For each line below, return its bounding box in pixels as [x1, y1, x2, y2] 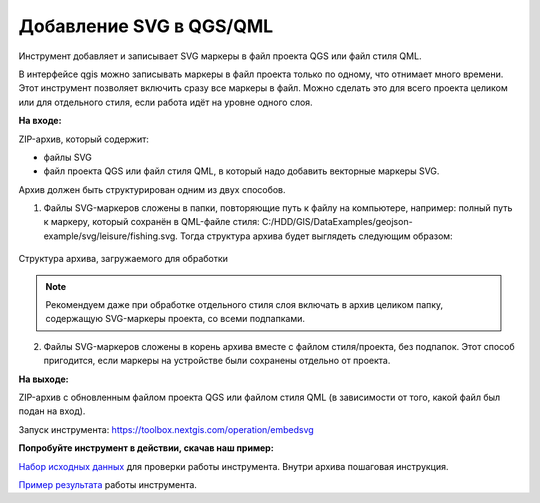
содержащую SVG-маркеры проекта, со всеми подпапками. [45, 313, 305, 325]
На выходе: [18, 373, 69, 385]
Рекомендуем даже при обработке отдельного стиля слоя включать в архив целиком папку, [45, 299, 444, 311]
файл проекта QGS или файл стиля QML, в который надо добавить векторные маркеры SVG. [43, 165, 440, 177]
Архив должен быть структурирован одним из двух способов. [18, 183, 286, 195]
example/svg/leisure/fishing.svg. [43, 230, 179, 242]
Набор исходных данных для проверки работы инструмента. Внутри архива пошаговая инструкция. [18, 460, 449, 472]
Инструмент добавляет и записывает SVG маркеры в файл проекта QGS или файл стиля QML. [18, 50, 422, 62]
